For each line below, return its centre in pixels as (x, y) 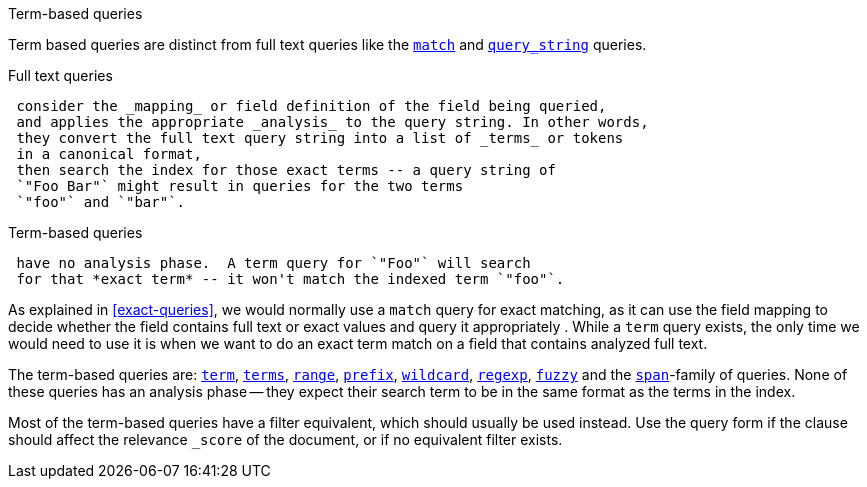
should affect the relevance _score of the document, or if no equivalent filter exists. (285, 439)
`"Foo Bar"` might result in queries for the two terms (240, 186)
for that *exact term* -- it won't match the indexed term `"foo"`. (290, 279)
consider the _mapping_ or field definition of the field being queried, (311, 106)
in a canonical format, (109, 154)
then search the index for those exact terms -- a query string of (286, 170)
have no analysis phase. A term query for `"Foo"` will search (273, 263)
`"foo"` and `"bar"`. (101, 202)
